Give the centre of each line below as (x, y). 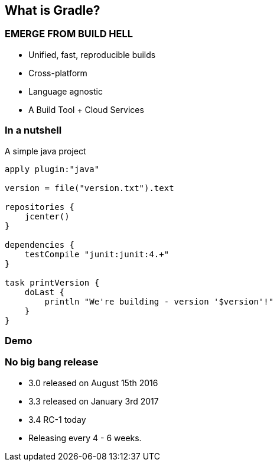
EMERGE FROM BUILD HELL (69, 34)
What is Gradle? (53, 10)
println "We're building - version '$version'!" (159, 301)
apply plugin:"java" (52, 169)
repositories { (40, 207)
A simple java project (45, 151)
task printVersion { (52, 282)
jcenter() (47, 216)
